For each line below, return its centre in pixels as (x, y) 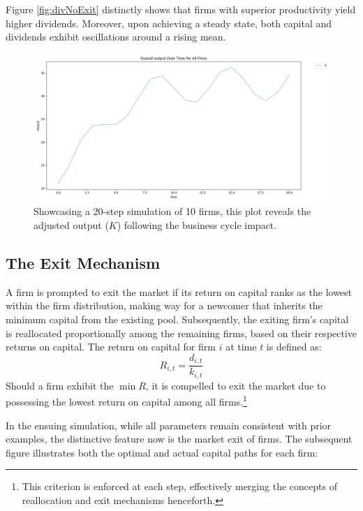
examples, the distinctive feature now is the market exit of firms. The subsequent (179, 439)
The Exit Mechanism (83, 262)
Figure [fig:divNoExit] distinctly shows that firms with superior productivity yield (181, 9)
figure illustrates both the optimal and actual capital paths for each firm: (162, 452)
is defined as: (294, 347)
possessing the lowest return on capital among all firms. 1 (126, 400)
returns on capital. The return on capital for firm (111, 347)
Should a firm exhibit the (60, 385)
